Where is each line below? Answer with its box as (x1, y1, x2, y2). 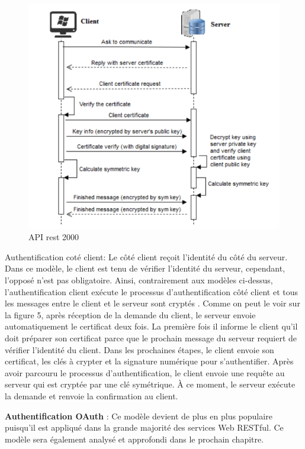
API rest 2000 (28, 231, 79, 243)
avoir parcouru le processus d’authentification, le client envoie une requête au (5, 366, 285, 379)
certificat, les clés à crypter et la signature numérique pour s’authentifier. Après (5, 355, 294, 367)
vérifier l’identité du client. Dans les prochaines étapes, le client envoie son (5, 343, 274, 356)
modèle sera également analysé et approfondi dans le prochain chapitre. (5, 432, 264, 445)
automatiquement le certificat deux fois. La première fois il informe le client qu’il (5, 320, 298, 332)
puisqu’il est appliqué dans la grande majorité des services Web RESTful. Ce (5, 421, 284, 434)
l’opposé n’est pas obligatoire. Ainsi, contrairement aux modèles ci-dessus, (5, 273, 273, 286)
